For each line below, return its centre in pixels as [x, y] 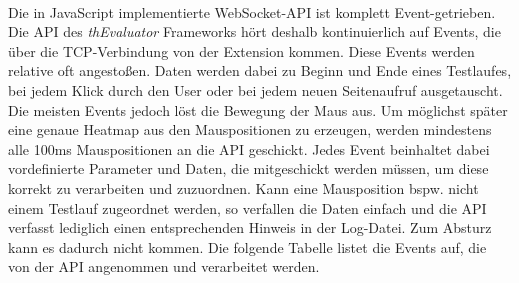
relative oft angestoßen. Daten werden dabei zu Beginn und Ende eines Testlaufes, [260, 70]
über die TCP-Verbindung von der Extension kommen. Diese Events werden [241, 50]
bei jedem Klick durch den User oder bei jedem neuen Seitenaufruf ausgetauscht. [255, 89]
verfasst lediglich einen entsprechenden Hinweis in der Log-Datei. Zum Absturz [250, 227]
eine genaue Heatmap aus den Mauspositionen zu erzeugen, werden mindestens [250, 129]
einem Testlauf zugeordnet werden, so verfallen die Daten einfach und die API [247, 207]
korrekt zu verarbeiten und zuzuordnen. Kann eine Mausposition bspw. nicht [243, 187]
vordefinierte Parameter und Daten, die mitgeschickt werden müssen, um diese [248, 168]
